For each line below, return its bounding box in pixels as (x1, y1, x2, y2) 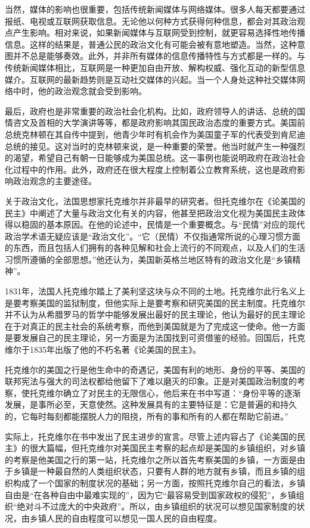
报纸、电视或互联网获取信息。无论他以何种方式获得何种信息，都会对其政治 (5, 14, 297, 27)
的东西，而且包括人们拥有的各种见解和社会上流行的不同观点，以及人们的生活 (5, 241, 305, 254)
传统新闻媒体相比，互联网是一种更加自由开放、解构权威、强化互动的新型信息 (5, 61, 305, 73)
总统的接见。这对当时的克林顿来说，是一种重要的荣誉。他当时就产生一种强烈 (5, 139, 305, 152)
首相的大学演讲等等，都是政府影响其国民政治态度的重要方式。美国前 (38, 116, 305, 129)
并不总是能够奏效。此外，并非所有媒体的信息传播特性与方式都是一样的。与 (13, 49, 305, 62)
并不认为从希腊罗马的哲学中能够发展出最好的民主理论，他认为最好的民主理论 (5, 308, 305, 321)
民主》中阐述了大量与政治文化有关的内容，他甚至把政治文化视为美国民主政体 (5, 206, 305, 219)
